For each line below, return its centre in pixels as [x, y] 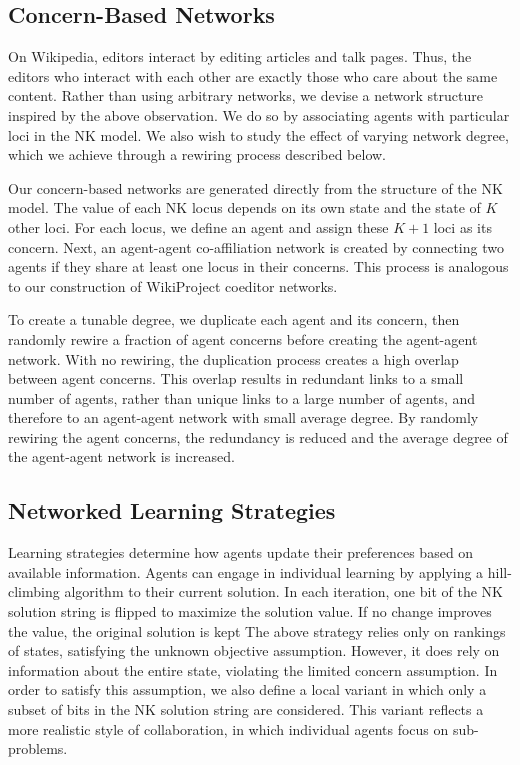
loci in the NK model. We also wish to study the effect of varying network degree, [258, 134]
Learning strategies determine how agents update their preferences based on [241, 552]
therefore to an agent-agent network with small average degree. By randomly [243, 417]
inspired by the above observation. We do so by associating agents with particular [259, 114]
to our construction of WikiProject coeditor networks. [173, 285]
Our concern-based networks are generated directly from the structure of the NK [255, 187]
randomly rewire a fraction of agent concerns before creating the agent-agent [243, 338]
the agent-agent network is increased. [121, 456]
